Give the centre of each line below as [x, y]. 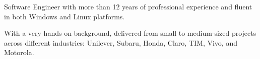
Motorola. [19, 52]
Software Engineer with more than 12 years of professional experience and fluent [128, 6]
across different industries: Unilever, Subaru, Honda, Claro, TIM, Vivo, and [121, 42]
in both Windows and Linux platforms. [64, 16]
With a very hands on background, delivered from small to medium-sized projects [130, 33]
